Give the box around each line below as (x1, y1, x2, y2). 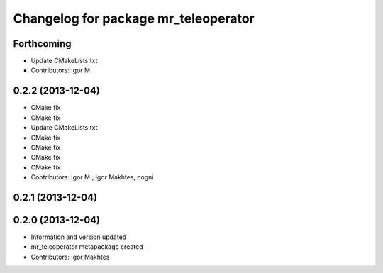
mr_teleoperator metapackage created (30, 243, 143, 251)
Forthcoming (13, 38, 72, 50)
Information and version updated (30, 233, 127, 241)
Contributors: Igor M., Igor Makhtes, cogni (30, 173, 154, 182)
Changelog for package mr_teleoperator (13, 11, 255, 26)
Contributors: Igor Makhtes (30, 252, 110, 261)
